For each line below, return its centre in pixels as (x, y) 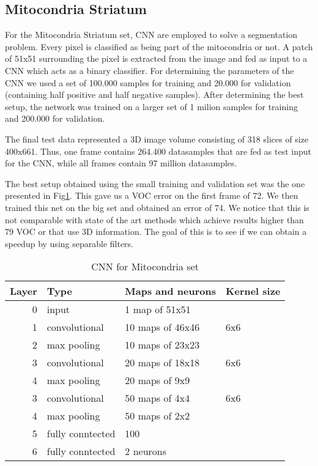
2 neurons (146, 451)
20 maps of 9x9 (157, 380)
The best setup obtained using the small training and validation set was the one (155, 183)
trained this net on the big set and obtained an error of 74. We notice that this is (157, 207)
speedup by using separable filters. (69, 243)
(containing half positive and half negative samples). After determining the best (154, 94)
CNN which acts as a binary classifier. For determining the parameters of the (150, 70)
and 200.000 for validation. (55, 118)
